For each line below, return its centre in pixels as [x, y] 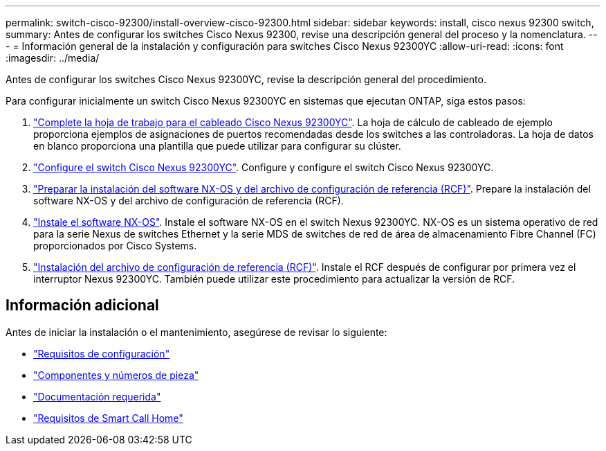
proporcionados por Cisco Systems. [115, 246]
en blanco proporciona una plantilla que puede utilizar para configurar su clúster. [217, 146]
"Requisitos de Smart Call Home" [108, 418]
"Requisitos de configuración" [102, 353]
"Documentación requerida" [97, 396]
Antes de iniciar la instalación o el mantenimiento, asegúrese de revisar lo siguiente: [196, 332]
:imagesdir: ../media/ [53, 58]
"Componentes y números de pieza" [116, 375]
